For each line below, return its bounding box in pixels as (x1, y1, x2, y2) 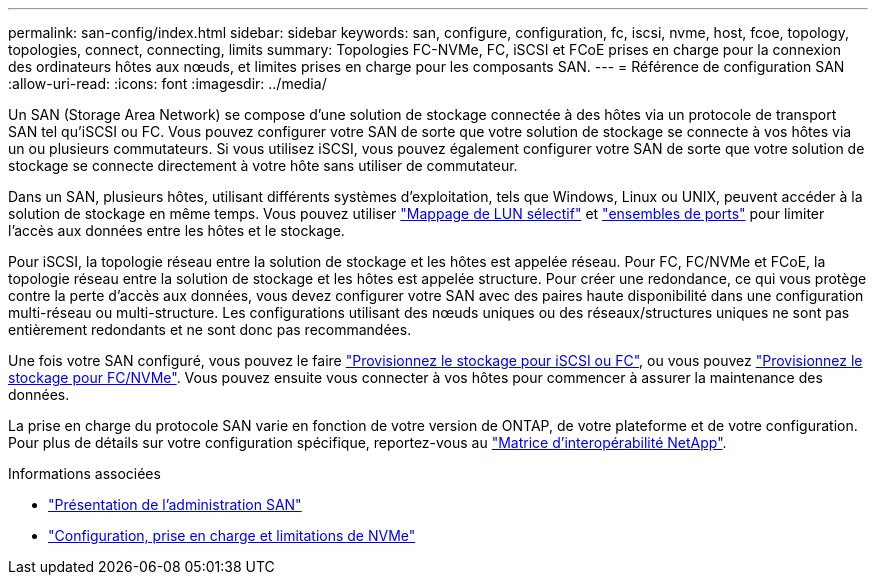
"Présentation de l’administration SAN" (48, 496, 302, 513)
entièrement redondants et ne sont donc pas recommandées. (8, 321, 412, 338)
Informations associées (8, 465, 161, 482)
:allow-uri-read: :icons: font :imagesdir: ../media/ (8, 75, 327, 92)
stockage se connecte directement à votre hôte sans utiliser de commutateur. (8, 157, 518, 174)
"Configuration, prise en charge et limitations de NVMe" (48, 527, 416, 544)
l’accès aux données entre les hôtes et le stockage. (8, 222, 345, 239)
